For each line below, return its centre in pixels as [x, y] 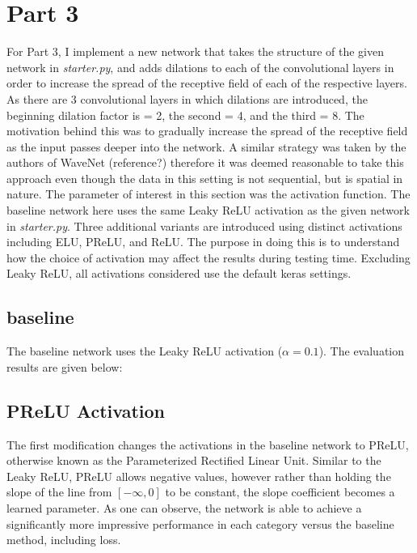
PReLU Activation [86, 410]
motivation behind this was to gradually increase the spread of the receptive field [207, 131]
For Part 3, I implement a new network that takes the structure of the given [195, 51]
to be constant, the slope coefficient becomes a [280, 492]
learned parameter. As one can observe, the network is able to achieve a [184, 508]
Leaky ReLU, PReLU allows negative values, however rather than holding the [199, 476]
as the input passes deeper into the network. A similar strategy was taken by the [206, 146]
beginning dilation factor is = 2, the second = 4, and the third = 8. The [185, 115]
